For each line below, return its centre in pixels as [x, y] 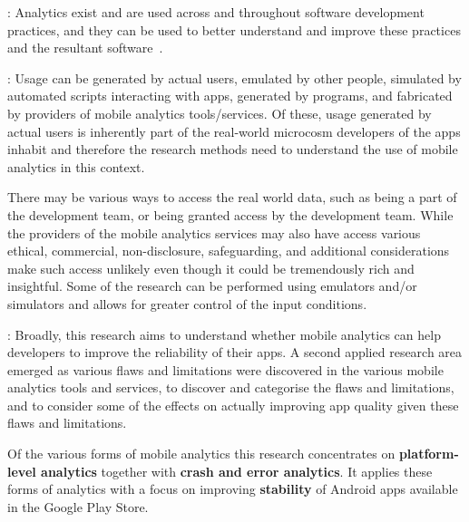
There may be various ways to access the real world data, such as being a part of [232, 197]
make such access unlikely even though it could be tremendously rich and [211, 268]
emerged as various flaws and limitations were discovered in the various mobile [225, 369]
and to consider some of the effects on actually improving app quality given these [233, 405]
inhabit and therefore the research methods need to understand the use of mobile [233, 149]
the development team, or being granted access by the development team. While [230, 214]
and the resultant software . [85, 48]
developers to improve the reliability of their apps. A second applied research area [235, 352]
